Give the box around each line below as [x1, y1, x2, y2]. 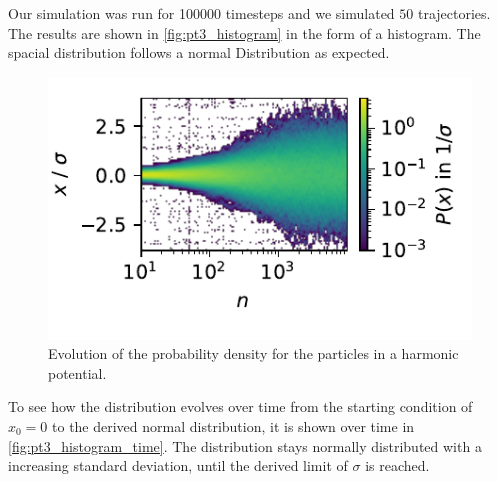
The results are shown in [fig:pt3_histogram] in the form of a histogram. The [8, 22, 481, 43]
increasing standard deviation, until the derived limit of [8, 455, 348, 476]
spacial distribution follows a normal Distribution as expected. [8, 42, 390, 63]
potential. [48, 362, 107, 383]
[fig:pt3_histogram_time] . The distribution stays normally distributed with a [8, 435, 482, 456]
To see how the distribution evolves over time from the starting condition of [8, 396, 473, 417]
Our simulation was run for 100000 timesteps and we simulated [8, 3, 395, 23]
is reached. [365, 455, 430, 476]
